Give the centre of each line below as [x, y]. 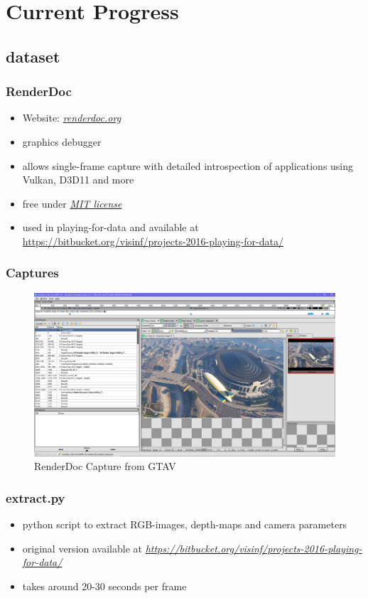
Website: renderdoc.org [72, 118]
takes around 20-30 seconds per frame [104, 586]
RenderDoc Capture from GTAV [105, 466]
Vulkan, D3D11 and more [78, 180]
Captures [32, 273]
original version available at [82, 548]
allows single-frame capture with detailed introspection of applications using [188, 165]
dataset [33, 56]
